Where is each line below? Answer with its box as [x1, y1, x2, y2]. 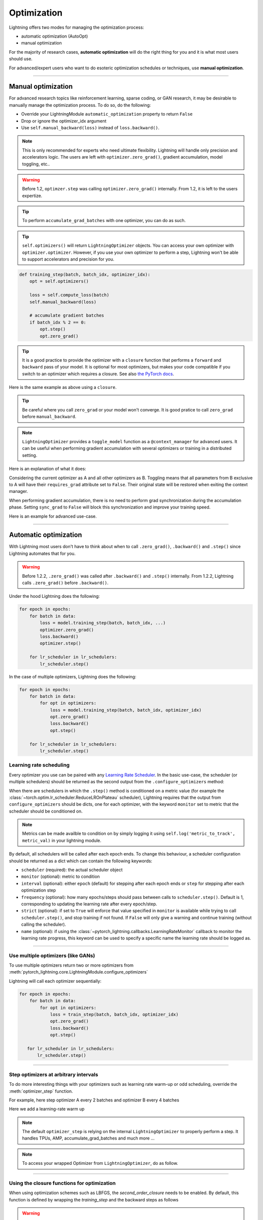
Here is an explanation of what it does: [9, 466, 86, 472]
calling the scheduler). [21, 921, 66, 927]
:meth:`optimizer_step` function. [9, 1088, 73, 1094]
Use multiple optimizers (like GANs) [9, 952, 95, 959]
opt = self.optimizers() [29, 279, 89, 284]
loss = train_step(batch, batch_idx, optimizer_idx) [50, 1012, 179, 1017]
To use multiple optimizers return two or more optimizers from [9, 962, 134, 968]
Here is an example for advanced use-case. [9, 513, 97, 519]
